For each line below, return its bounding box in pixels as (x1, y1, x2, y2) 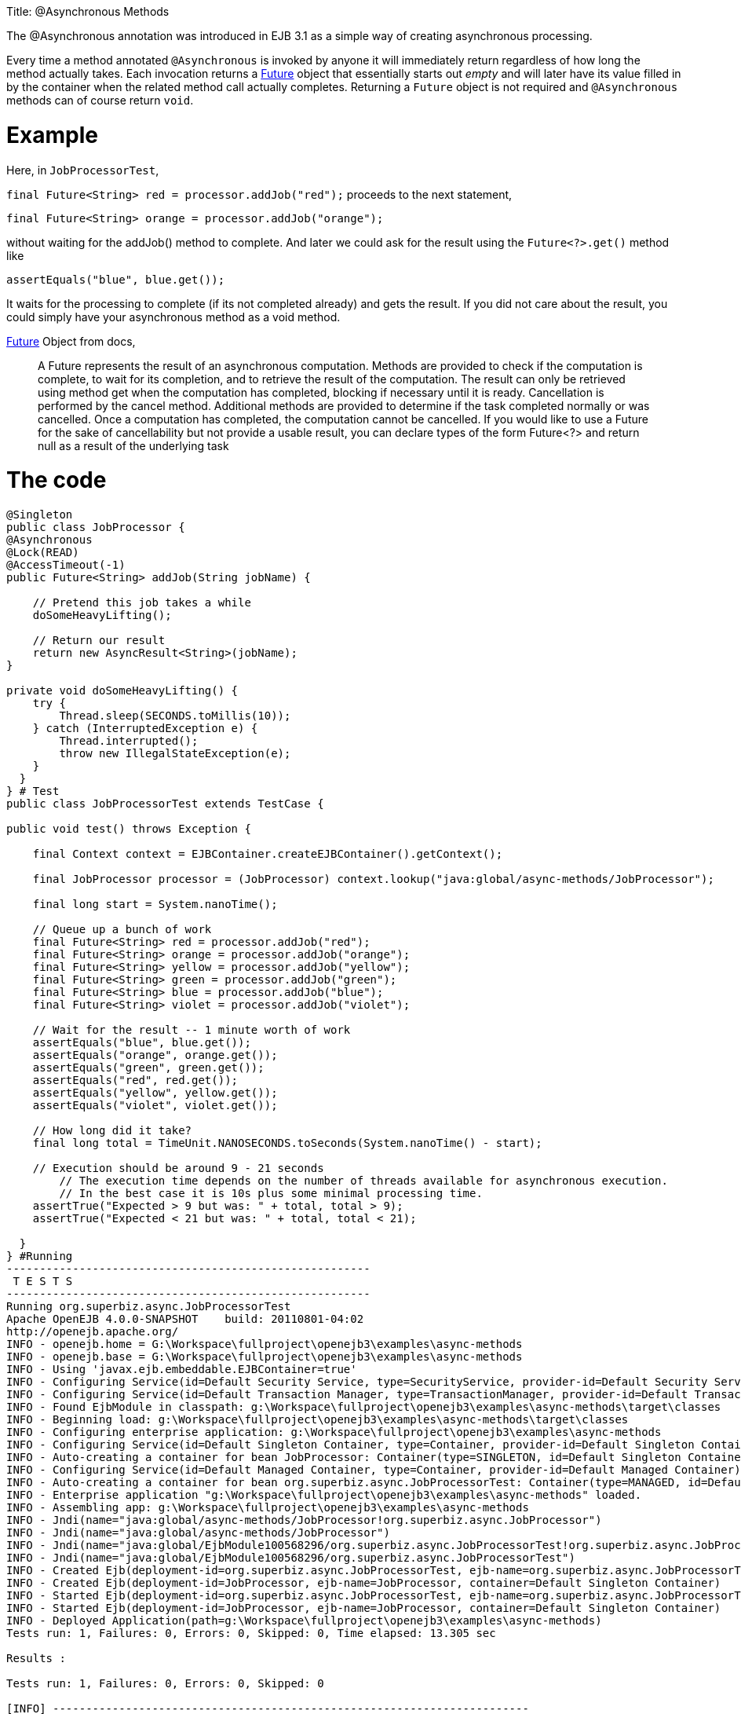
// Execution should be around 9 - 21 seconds (32, 1162, 324, 1174)
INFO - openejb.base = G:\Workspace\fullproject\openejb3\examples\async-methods (6, 1350, 523, 1363)
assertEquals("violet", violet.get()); (32, 1099, 278, 1112)
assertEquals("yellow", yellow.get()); (32, 1086, 278, 1099)
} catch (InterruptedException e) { (32, 722, 258, 734)
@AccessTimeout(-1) (6, 559, 126, 571)
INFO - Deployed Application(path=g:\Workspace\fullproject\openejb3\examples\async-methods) (6, 1614, 602, 1627)
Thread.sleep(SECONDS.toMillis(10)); (59, 709, 291, 722)
